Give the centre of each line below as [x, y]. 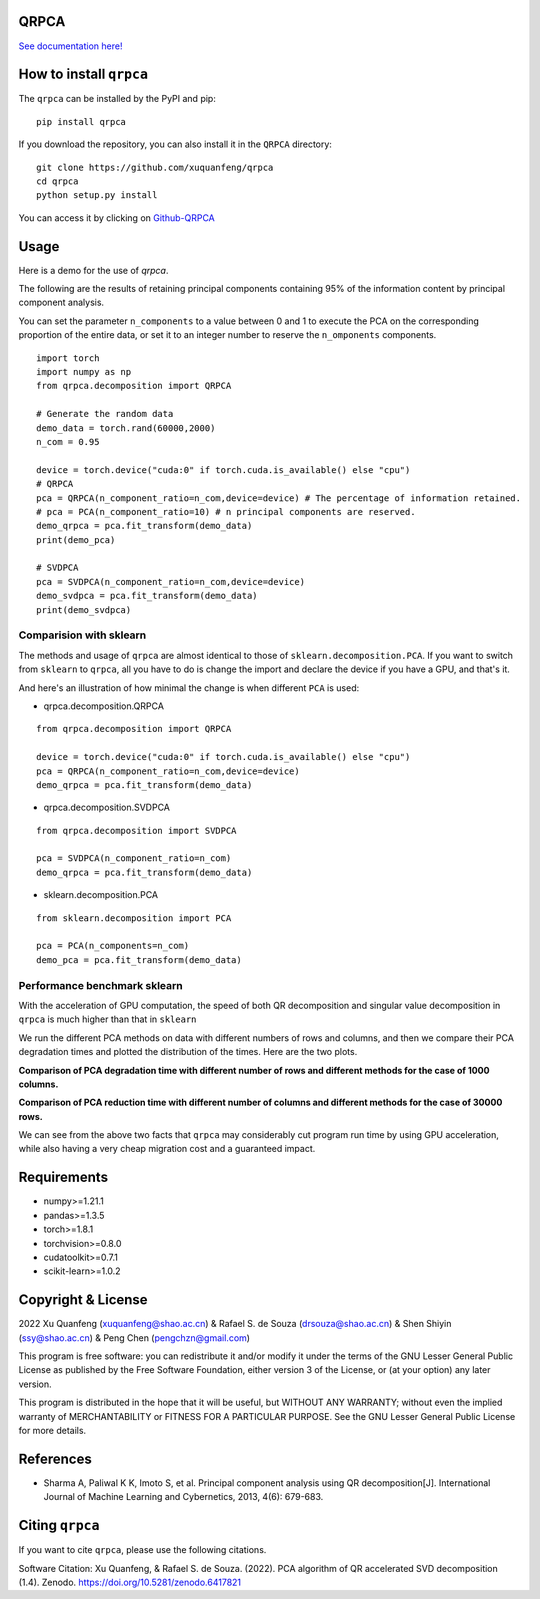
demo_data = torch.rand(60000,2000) [126, 428]
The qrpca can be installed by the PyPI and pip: [117, 99]
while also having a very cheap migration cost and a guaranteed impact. [167, 1149]
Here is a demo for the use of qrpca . [93, 270]
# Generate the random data [105, 414]
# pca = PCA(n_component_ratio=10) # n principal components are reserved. [226, 511]
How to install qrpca [83, 74]
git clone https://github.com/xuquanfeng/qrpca [155, 167]
